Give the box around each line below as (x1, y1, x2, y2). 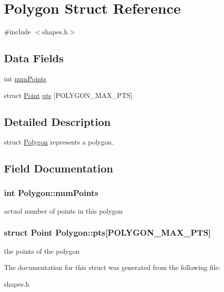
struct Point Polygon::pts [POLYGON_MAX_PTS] (4, 226, 211, 239)
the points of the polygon (4, 245, 80, 256)
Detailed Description (4, 114, 111, 129)
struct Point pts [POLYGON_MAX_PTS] (4, 90, 133, 100)
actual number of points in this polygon (4, 205, 123, 216)
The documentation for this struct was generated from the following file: (4, 262, 221, 272)
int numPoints (4, 73, 46, 83)
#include (4, 26, 31, 37)
